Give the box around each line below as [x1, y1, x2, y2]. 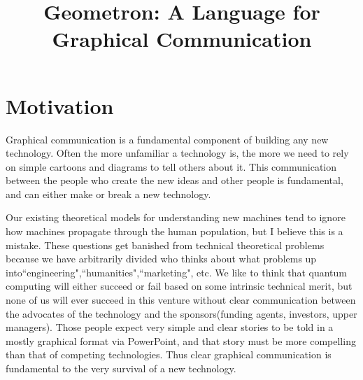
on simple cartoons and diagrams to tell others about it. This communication [6, 159, 337, 174]
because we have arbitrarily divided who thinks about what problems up [6, 251, 317, 266]
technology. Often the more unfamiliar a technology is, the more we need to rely [6, 146, 349, 160]
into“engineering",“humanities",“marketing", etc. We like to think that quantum [6, 265, 348, 279]
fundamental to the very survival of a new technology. [6, 361, 236, 375]
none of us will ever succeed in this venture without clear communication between [6, 293, 356, 307]
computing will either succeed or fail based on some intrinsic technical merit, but [6, 279, 353, 293]
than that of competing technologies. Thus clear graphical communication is [6, 347, 332, 362]
